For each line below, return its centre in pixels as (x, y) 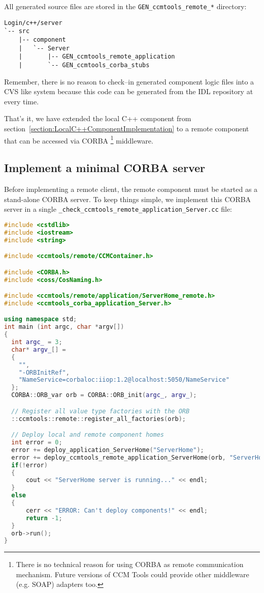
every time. (22, 101)
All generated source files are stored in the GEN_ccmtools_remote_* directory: (125, 6)
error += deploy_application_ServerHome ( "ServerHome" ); (108, 450)
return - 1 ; (44, 518)
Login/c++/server (33, 23)
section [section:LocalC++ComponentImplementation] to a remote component (127, 128)
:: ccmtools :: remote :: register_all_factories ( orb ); (99, 419)
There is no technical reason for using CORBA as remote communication (130, 564)
